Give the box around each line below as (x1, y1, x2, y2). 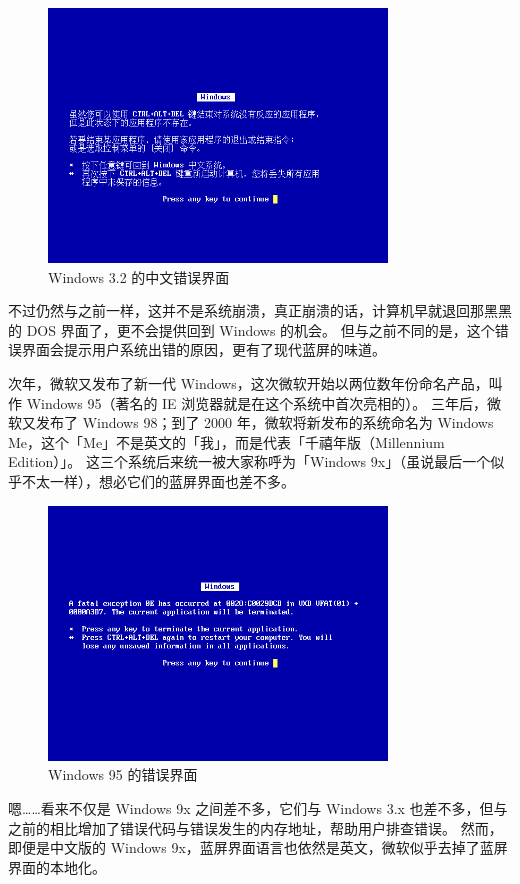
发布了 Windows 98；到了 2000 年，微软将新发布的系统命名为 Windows (35, 412, 494, 433)
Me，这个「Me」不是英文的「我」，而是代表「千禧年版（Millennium (8, 431, 445, 452)
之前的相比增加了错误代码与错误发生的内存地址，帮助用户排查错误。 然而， (8, 817, 503, 838)
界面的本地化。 (8, 856, 106, 877)
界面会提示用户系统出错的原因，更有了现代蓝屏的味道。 (21, 339, 386, 360)
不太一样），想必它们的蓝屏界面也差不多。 (21, 471, 295, 492)
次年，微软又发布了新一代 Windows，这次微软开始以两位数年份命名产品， (8, 373, 489, 394)
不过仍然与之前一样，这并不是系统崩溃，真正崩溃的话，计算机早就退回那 (8, 300, 484, 321)
